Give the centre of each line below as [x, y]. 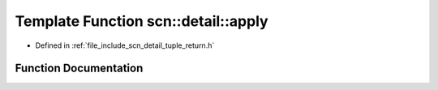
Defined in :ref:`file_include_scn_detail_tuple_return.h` [125, 45]
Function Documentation [79, 69]
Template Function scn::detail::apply [142, 21]
